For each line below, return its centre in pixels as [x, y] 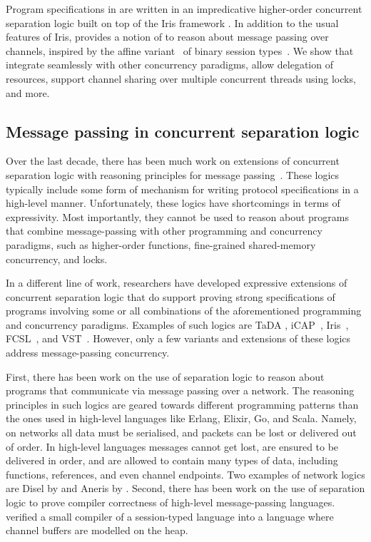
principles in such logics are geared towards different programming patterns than [182, 404]
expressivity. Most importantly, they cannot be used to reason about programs [177, 216]
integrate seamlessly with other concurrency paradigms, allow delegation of [169, 65]
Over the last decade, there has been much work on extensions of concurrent [173, 161]
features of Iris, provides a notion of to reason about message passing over [167, 37]
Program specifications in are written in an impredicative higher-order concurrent [184, 9]
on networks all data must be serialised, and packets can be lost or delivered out [181, 433]
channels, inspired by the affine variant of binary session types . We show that [180, 50]
